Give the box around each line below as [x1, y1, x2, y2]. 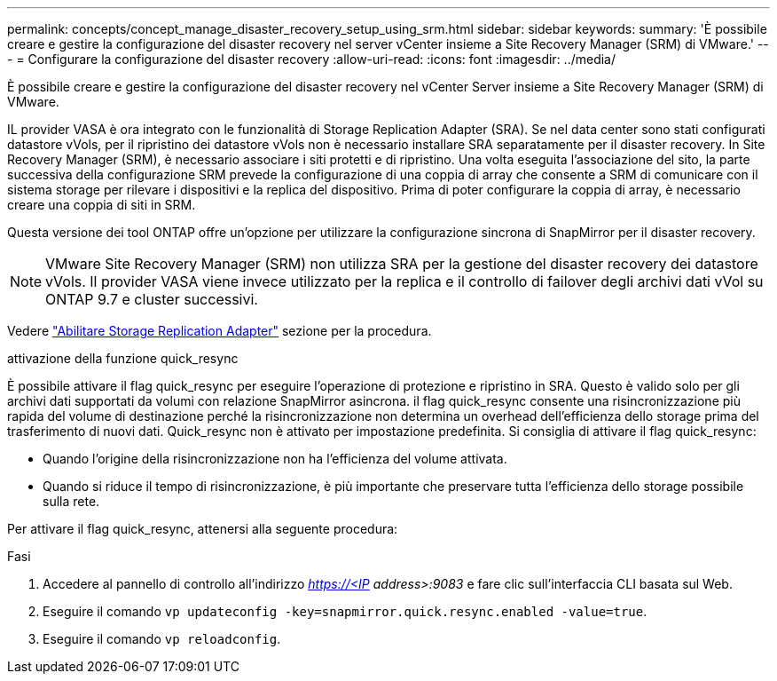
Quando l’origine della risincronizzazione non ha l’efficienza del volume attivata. [43, 451, 507, 466]
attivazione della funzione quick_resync [7, 351, 239, 366]
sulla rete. [43, 494, 100, 509]
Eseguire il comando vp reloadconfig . [43, 631, 281, 646]
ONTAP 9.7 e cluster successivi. [45, 290, 258, 308]
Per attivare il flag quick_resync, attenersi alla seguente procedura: [7, 521, 398, 536]
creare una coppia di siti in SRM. [7, 197, 196, 212]
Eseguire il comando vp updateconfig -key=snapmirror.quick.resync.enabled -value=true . [43, 604, 647, 619]
